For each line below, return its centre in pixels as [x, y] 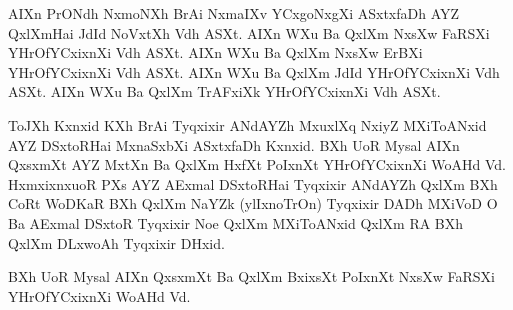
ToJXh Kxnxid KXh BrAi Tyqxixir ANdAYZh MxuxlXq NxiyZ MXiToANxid [247, 124]
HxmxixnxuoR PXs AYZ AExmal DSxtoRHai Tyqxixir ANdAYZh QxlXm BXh [253, 183]
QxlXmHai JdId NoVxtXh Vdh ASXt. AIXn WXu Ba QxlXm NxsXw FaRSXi [249, 32]
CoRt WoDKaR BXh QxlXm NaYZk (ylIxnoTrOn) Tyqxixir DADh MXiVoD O [253, 203]
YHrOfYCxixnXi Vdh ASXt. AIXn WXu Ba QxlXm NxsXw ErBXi [215, 52]
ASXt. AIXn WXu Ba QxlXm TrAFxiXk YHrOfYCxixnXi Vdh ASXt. [224, 91]
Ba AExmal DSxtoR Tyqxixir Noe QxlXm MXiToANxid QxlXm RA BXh [236, 222]
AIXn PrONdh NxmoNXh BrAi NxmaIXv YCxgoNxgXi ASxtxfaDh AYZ [234, 13]
